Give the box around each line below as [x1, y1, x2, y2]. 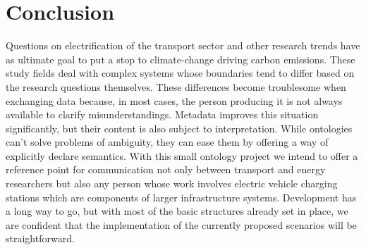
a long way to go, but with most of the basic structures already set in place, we [6, 204, 348, 218]
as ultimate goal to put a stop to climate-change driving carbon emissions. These [6, 51, 355, 66]
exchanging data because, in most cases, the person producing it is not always [6, 93, 343, 108]
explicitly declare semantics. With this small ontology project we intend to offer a [6, 148, 358, 163]
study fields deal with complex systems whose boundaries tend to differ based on [6, 65, 355, 80]
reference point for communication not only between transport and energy [6, 162, 326, 177]
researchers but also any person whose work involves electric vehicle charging [6, 176, 338, 191]
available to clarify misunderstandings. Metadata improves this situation [6, 107, 319, 122]
